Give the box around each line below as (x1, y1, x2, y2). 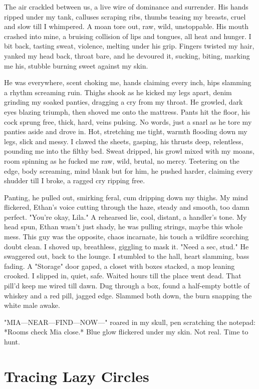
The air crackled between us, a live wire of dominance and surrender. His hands (4, 2, 248, 12)
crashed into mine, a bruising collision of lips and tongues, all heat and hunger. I (4, 31, 251, 41)
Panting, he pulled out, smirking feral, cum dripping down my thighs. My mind (4, 192, 248, 202)
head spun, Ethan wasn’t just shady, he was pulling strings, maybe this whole (4, 221, 243, 232)
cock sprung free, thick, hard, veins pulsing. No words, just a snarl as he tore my (4, 116, 252, 127)
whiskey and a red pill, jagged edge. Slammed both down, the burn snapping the (4, 290, 252, 300)
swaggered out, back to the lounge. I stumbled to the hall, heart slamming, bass (4, 251, 249, 261)
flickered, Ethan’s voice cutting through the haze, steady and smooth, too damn (4, 202, 249, 212)
